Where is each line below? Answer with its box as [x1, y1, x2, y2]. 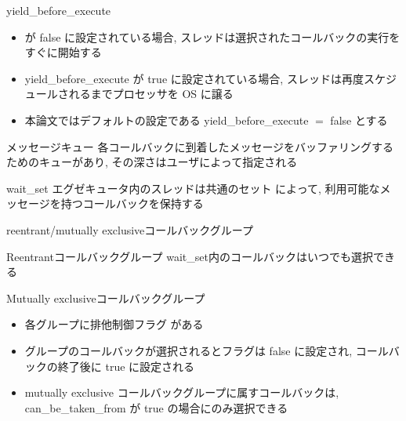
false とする [330, 111, 388, 128]
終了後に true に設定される [57, 357, 195, 374]
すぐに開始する [24, 44, 102, 60]
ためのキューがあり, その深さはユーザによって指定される [6, 154, 298, 170]
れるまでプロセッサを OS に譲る [68, 85, 234, 102]
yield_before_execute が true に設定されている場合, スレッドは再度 [24, 70, 364, 86]
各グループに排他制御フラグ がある [24, 316, 204, 332]
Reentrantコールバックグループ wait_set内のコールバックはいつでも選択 [6, 248, 373, 264]
